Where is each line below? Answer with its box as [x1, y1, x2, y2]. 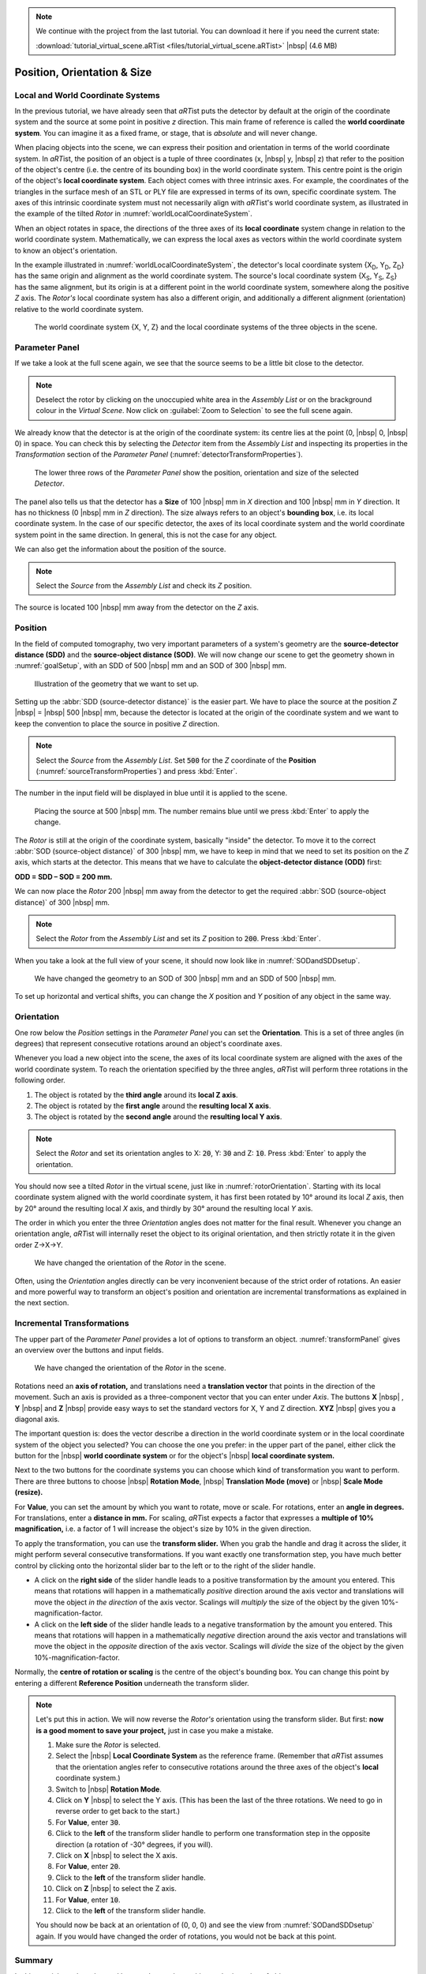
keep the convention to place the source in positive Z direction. [14, 719, 220, 728]
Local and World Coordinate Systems [14, 89, 161, 100]
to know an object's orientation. [14, 246, 118, 255]
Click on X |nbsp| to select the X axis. [55, 1850, 177, 1860]
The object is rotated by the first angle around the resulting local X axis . [34, 1101, 271, 1110]
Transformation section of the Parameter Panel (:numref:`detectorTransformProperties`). [14, 450, 303, 460]
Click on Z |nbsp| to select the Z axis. [55, 1884, 177, 1893]
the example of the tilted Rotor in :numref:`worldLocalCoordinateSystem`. [14, 209, 252, 219]
